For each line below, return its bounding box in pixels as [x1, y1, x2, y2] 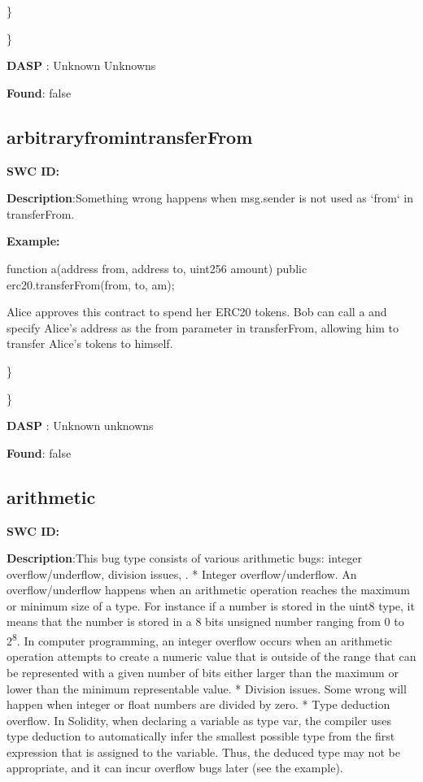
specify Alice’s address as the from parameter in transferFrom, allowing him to [7, 319, 399, 336]
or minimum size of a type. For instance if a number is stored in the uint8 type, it [7, 597, 415, 614]
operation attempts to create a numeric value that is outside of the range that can [7, 648, 416, 665]
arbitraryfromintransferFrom [7, 124, 253, 149]
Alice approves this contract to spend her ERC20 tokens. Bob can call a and [7, 303, 387, 320]
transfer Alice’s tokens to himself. [7, 335, 173, 352]
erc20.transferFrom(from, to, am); [7, 276, 175, 293]
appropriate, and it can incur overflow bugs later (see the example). [7, 759, 343, 776]
